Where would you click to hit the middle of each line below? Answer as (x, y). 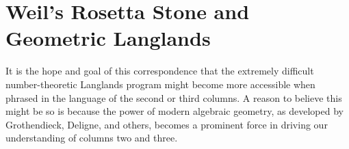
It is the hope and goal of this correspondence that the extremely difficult (160, 71)
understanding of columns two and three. (92, 138)
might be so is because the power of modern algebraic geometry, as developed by (174, 111)
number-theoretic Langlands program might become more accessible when (160, 84)
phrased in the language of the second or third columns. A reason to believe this (174, 97)
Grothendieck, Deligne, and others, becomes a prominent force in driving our (167, 124)
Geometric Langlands (108, 38)
